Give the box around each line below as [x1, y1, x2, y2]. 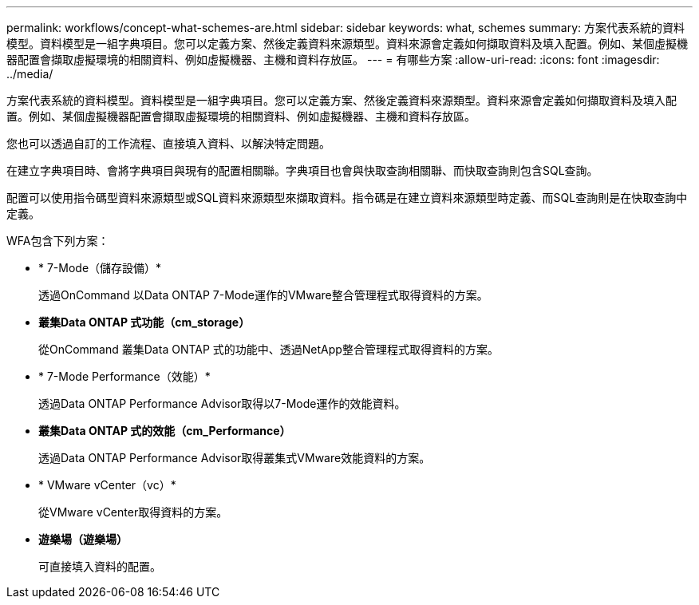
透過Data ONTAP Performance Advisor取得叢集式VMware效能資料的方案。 [38, 451, 431, 465]
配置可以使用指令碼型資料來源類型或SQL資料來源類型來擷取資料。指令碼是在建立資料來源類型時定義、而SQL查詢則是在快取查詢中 [6, 191, 688, 204]
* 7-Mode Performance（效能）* [38, 370, 211, 383]
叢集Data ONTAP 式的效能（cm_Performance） [38, 424, 291, 437]
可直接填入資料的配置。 [38, 560, 161, 573]
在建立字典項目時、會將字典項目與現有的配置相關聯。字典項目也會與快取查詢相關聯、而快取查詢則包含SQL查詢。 [6, 164, 598, 177]
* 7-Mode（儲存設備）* [38, 261, 162, 275]
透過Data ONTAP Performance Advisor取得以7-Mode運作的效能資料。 [38, 397, 406, 410]
